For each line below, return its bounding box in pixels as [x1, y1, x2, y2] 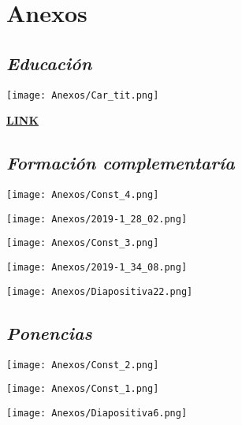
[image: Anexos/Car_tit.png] [6, 89, 159, 101]
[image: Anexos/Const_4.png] [6, 189, 159, 201]
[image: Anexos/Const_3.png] [6, 237, 159, 249]
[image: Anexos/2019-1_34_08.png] [6, 262, 188, 273]
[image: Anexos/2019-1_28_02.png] [6, 213, 188, 225]
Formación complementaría [6, 151, 235, 175]
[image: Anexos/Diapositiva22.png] [6, 285, 193, 297]
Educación [6, 50, 92, 75]
